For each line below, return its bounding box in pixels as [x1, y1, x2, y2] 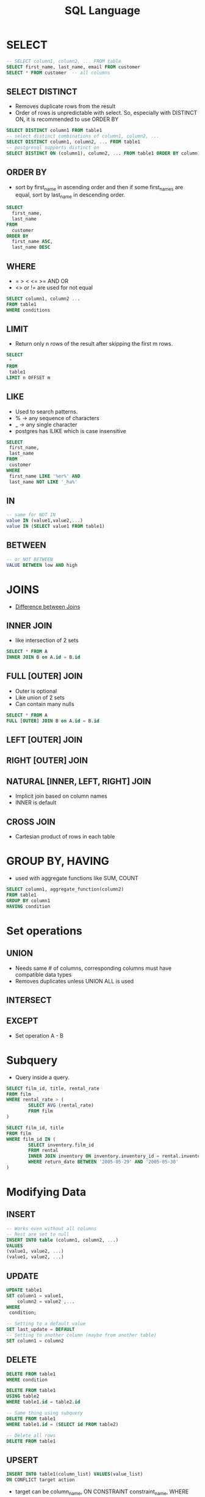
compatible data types [15, 971, 72, 978]
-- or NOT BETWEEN [6, 556, 53, 563]
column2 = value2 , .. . [17, 1298, 75, 1305]
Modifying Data [6, 1186, 87, 1199]
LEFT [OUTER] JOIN [6, 735, 83, 745]
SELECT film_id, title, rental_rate [6, 1085, 99, 1091]
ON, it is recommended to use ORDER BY [15, 115, 119, 123]
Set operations [6, 923, 82, 938]
